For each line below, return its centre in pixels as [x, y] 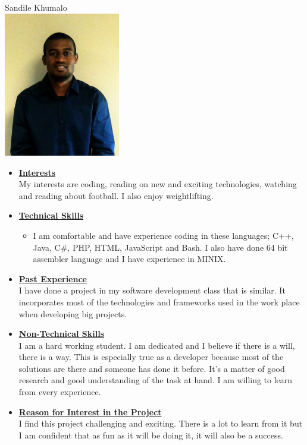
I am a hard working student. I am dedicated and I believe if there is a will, [157, 345]
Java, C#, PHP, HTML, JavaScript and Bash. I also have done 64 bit [160, 247]
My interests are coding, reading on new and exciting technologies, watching [158, 184]
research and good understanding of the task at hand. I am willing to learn [156, 380]
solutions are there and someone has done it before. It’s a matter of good [152, 368]
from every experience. [60, 392]
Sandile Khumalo [36, 7]
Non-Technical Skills [62, 334]
